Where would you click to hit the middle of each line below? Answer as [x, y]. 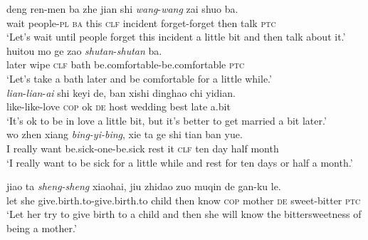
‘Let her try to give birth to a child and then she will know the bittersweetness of [184, 214]
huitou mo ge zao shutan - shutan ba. [84, 50]
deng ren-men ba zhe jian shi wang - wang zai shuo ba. [122, 9]
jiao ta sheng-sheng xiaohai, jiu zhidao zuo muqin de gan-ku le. [144, 186]
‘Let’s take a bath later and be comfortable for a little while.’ [139, 78]
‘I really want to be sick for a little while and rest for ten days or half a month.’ [180, 162]
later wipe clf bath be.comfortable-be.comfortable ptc [126, 64]
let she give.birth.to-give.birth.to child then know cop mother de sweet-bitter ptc [184, 200]
